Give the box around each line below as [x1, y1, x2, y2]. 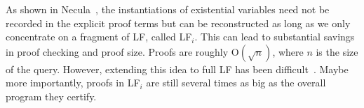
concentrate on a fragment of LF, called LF [6, 29, 192, 44]
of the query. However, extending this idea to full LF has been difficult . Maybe [6, 61, 349, 76]
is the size [316, 44, 358, 59]
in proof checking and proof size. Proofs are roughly [6, 44, 229, 59]
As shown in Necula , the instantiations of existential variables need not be [6, 2, 330, 16]
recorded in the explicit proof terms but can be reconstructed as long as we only [6, 15, 351, 30]
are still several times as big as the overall [146, 75, 326, 90]
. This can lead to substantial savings [194, 29, 355, 44]
